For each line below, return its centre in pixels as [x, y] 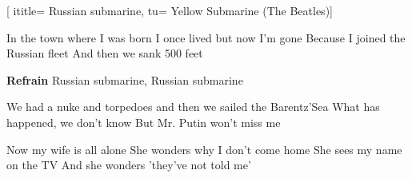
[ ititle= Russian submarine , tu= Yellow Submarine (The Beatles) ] [170, 10]
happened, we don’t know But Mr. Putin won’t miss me [144, 122]
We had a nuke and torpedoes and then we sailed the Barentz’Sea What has [193, 107]
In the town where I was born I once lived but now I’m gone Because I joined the [206, 37]
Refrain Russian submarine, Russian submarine [125, 79]
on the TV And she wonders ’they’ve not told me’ [129, 165]
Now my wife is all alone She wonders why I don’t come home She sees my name [204, 149]
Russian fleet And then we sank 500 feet [105, 53]
